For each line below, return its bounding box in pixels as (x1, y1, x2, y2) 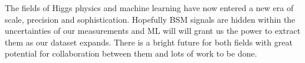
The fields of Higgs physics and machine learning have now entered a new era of (5, 2, 294, 13)
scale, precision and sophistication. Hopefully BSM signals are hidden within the (5, 13, 296, 25)
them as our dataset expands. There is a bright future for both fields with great (5, 36, 293, 48)
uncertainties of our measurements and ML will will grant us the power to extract (5, 24, 301, 37)
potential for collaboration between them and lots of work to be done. (5, 47, 257, 60)
